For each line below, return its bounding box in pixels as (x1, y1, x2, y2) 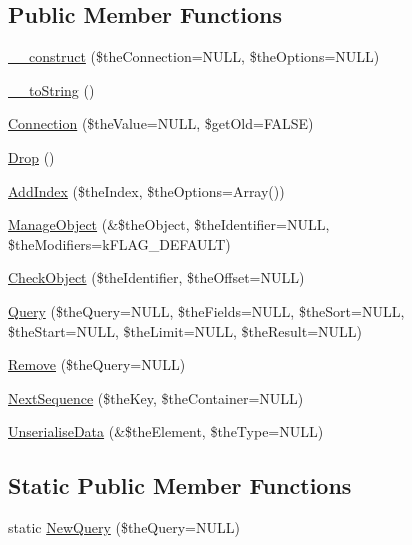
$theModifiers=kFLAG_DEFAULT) (8, 233, 231, 254)
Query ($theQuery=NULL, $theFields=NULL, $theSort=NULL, (8, 300, 405, 321)
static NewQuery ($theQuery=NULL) (8, 517, 240, 538)
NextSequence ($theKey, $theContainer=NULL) (8, 387, 304, 408)
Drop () (8, 146, 55, 167)
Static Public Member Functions (8, 470, 352, 501)
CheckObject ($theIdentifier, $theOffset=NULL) (8, 267, 305, 288)
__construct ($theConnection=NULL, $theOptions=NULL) (8, 46, 380, 67)
